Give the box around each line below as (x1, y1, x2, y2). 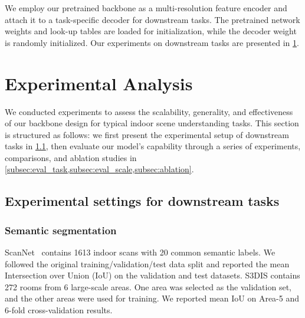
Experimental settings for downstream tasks (5, 192, 280, 210)
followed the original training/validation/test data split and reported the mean (5, 257, 290, 270)
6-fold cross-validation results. (5, 304, 113, 316)
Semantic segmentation (5, 222, 117, 237)
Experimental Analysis (5, 71, 193, 95)
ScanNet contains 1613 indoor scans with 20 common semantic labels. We (5, 246, 276, 258)
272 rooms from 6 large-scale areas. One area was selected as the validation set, (5, 280, 291, 293)
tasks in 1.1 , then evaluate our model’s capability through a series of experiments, (5, 140, 301, 152)
